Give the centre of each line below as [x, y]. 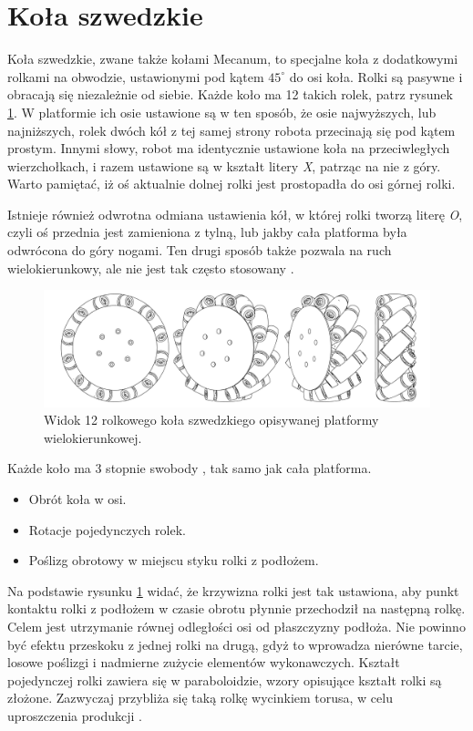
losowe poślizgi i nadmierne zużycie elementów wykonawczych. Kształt [204, 662]
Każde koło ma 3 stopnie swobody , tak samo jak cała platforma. [190, 468]
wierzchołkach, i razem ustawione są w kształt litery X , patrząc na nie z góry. [224, 165]
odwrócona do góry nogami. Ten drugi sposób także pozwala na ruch [200, 250]
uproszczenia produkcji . [75, 715]
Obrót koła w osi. [77, 498]
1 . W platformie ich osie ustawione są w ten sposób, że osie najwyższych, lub [222, 112]
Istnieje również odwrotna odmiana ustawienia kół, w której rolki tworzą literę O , [235, 214]
